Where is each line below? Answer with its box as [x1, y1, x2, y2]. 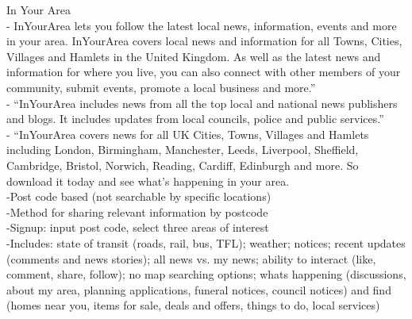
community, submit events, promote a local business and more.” [6, 79, 316, 95]
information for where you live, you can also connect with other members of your [6, 63, 401, 80]
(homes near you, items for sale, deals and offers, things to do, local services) [6, 297, 380, 313]
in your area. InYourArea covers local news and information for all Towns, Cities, [6, 33, 402, 49]
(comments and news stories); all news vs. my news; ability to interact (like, [6, 250, 376, 267]
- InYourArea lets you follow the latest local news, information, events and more [6, 17, 397, 33]
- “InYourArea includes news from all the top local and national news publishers [6, 94, 398, 111]
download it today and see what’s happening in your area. [6, 172, 290, 189]
